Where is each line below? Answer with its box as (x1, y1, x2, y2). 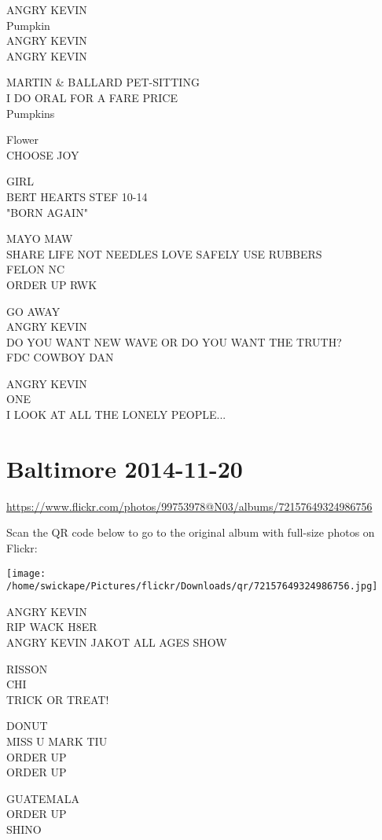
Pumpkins (6, 105, 55, 121)
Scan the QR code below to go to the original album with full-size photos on (6, 524, 375, 541)
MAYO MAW (6, 230, 73, 247)
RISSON (6, 660, 48, 677)
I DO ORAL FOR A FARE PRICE (6, 89, 178, 105)
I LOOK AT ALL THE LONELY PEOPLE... (6, 406, 226, 423)
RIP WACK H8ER (6, 618, 97, 635)
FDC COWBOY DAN (6, 349, 114, 365)
